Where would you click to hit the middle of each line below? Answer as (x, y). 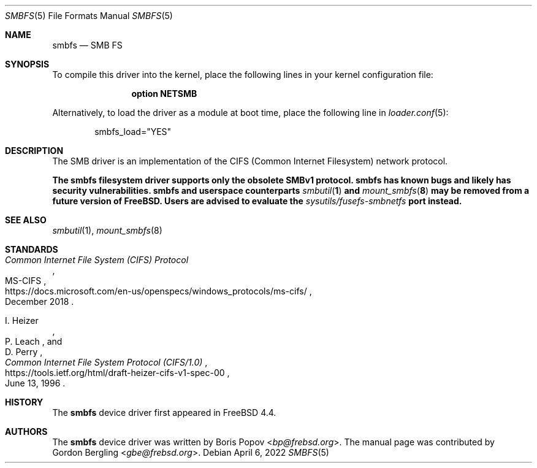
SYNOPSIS (27, 64)
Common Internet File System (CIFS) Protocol (97, 260)
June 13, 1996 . (35, 383)
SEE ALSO (26, 220)
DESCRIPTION (34, 151)
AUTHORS (26, 432)
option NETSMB (164, 94)
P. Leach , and (34, 341)
